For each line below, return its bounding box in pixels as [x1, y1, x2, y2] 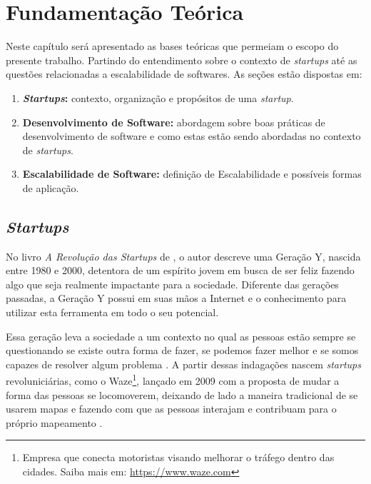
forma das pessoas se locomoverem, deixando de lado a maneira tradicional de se [6, 387, 358, 402]
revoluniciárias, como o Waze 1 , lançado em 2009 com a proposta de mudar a [6, 371, 340, 388]
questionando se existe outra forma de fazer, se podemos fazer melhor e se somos [6, 343, 359, 358]
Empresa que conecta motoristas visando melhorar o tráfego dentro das [22, 450, 335, 465]
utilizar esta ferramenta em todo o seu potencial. [6, 305, 219, 320]
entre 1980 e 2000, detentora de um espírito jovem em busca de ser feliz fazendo [6, 263, 355, 278]
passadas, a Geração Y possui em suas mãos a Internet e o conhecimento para [6, 291, 347, 306]
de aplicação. [22, 180, 79, 195]
